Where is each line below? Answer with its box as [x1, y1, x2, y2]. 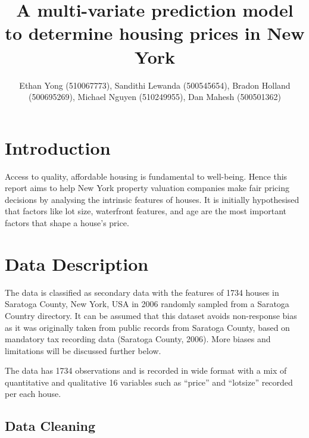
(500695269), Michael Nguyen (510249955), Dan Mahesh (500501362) [29, 90, 281, 103]
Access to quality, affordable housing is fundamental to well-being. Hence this [5, 170, 288, 182]
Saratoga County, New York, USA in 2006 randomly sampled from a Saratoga [5, 298, 289, 310]
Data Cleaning [5, 417, 95, 435]
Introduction [5, 135, 111, 159]
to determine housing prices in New [5, 21, 305, 45]
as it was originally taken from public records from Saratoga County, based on [5, 321, 290, 333]
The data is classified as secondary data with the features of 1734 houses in [5, 286, 279, 298]
